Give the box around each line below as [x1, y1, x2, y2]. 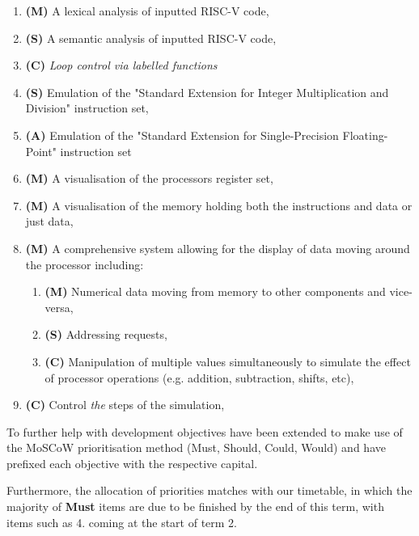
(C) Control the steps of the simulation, [25, 396, 225, 413]
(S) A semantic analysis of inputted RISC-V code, [25, 29, 277, 46]
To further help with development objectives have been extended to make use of [6, 423, 403, 440]
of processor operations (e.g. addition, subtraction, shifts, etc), [44, 369, 354, 386]
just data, [25, 213, 74, 230]
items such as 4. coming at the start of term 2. [6, 513, 237, 530]
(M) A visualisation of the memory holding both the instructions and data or [25, 196, 413, 213]
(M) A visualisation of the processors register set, [25, 170, 273, 187]
